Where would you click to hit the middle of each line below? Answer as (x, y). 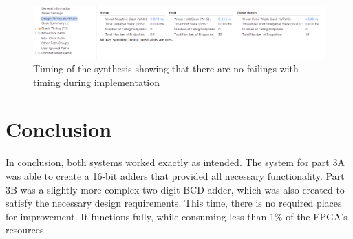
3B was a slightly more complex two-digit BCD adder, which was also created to (175, 189)
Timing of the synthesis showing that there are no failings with (166, 69)
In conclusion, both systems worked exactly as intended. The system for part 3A (175, 162)
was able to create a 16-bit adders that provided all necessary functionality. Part (175, 175)
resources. (26, 230)
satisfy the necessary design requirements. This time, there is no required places (174, 203)
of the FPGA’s (317, 216)
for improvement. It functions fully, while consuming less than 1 (140, 216)
